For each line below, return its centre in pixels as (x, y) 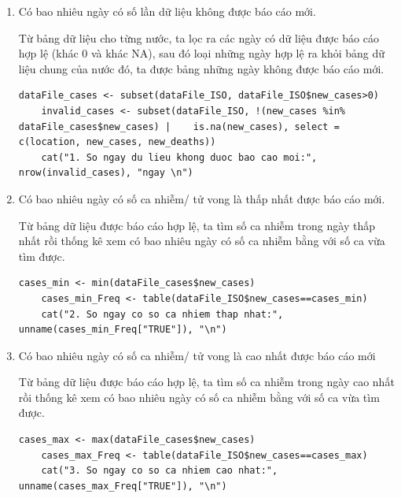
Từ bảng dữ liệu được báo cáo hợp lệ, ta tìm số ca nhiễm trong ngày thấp (197, 225)
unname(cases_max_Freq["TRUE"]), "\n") (123, 486)
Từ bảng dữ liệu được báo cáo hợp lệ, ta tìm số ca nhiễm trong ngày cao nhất (206, 382)
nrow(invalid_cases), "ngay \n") (106, 173)
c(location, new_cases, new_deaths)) (117, 142)
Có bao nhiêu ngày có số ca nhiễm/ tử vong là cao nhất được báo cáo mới (197, 355)
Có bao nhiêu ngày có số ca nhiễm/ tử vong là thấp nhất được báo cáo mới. (202, 198)
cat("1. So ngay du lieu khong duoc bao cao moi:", (179, 157)
